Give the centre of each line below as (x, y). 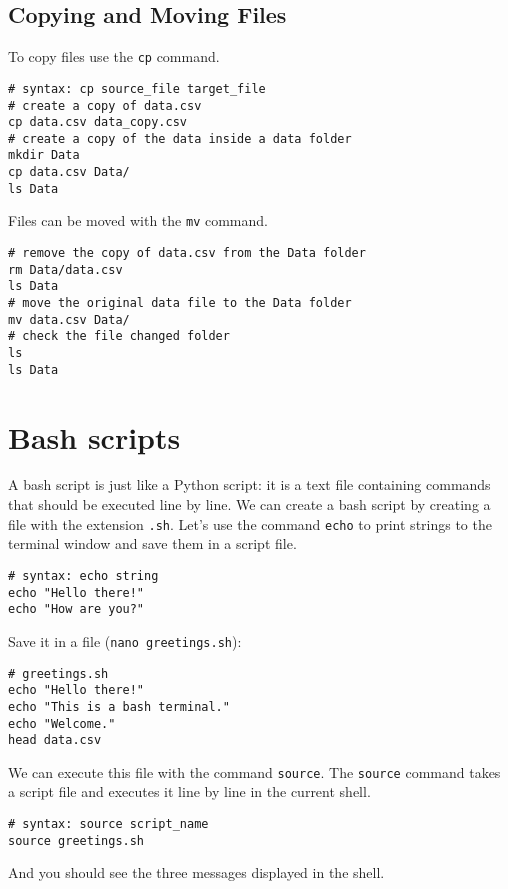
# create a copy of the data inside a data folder (180, 138)
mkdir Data (44, 155)
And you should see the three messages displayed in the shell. (196, 872)
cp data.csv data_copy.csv (97, 122)
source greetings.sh (76, 840)
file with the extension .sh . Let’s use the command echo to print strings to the (250, 523)
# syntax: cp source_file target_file (137, 88)
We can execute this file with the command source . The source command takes (254, 771)
